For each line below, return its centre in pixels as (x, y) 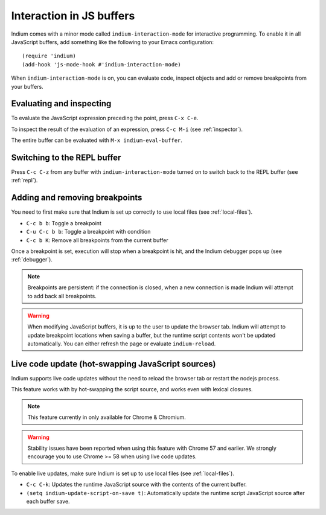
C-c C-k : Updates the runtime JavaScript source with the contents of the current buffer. (136, 485)
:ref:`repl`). (24, 181)
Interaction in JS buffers (73, 16)
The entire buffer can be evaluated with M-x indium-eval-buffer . (97, 140)
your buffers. (27, 86)
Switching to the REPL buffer (66, 158)
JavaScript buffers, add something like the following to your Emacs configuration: (113, 42)
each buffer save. (48, 501)
